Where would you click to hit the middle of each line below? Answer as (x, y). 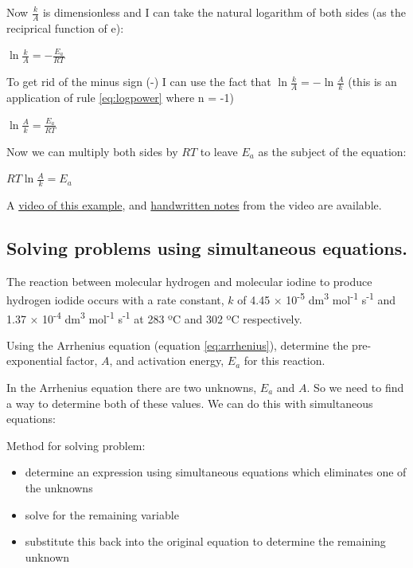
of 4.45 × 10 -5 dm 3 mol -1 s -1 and (317, 298)
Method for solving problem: (76, 445)
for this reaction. (284, 360)
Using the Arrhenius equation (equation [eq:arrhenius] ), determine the (177, 345)
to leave (219, 151)
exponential (35, 360)
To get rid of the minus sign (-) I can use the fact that (139, 82)
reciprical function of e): (65, 27)
